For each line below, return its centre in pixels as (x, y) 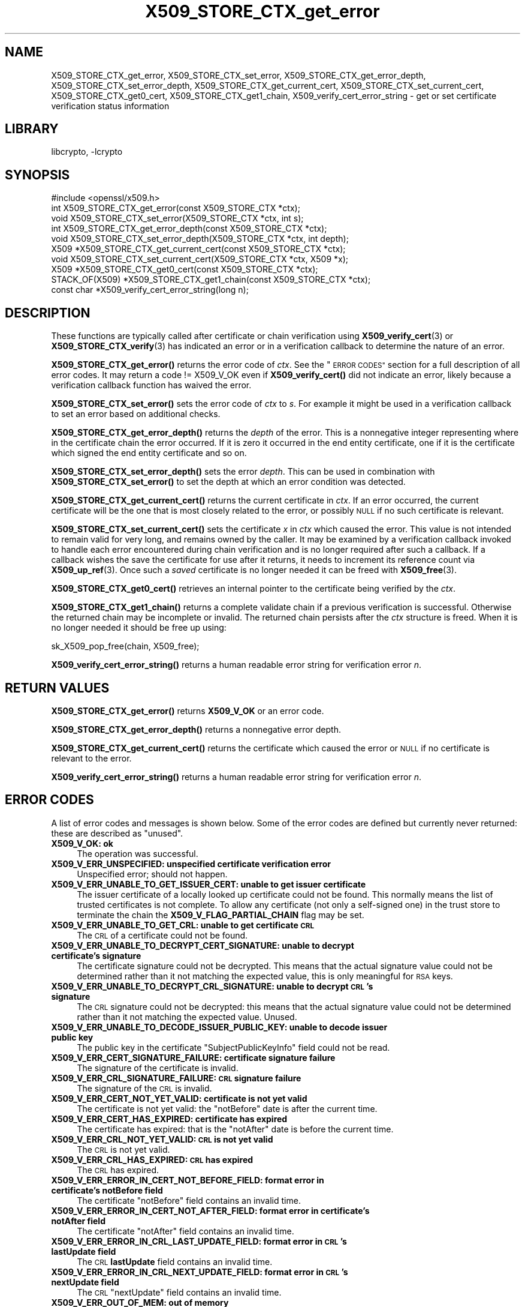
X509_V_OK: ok (82, 843)
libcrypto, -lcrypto (87, 152)
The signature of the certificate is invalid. (158, 1068)
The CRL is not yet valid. (123, 1149)
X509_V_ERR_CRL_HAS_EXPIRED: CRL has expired (152, 1159)
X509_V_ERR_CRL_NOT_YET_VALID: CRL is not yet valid (162, 1139)
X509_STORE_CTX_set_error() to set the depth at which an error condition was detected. (228, 482)
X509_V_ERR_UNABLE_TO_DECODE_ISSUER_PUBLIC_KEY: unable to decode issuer (219, 1027)
